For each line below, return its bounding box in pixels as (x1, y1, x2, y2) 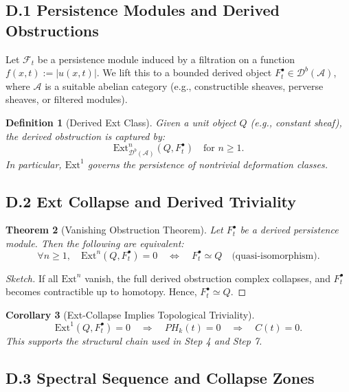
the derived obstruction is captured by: (5, 128, 166, 143)
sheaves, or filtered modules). (5, 92, 128, 106)
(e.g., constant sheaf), (250, 115, 342, 129)
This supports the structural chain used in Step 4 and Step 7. (5, 333, 262, 347)
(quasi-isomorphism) (232, 251, 317, 261)
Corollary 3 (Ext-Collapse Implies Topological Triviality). (5, 307, 255, 321)
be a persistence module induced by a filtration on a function (37, 51, 295, 66)
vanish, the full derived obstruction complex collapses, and (85, 270, 330, 285)
